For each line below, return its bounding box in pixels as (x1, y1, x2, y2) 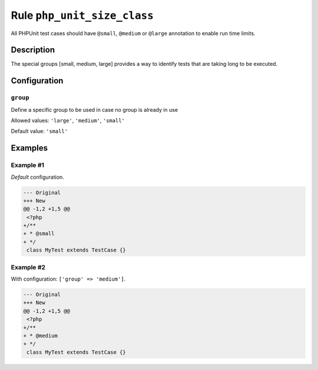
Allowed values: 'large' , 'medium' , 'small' (11, 117, 125, 124)
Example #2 (11, 263, 46, 271)
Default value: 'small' (11, 128, 68, 135)
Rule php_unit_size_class (11, 9, 154, 22)
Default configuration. (11, 174, 64, 181)
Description (11, 45, 55, 55)
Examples (11, 143, 48, 153)
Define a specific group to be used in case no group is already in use (11, 106, 178, 113)
